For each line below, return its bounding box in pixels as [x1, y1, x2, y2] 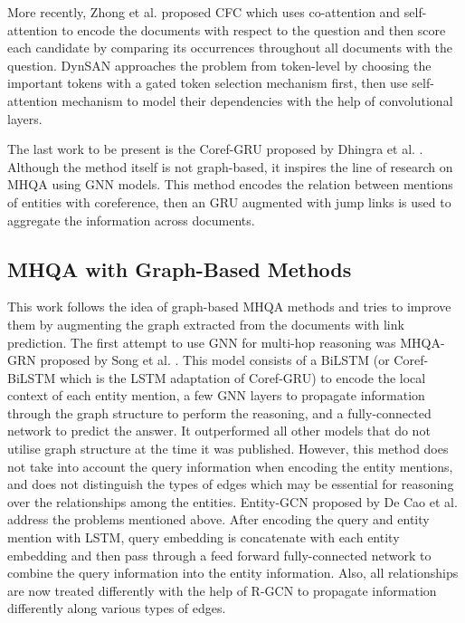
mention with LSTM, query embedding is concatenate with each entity [7, 528, 400, 547]
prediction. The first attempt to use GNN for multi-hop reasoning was [7, 332, 396, 351]
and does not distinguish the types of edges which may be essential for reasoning [7, 474, 454, 494]
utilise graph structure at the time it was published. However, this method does [7, 439, 449, 458]
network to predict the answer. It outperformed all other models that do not [7, 421, 431, 440]
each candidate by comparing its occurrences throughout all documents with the [7, 38, 452, 57]
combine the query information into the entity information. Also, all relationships [7, 563, 459, 582]
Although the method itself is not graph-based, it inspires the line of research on [7, 157, 453, 176]
